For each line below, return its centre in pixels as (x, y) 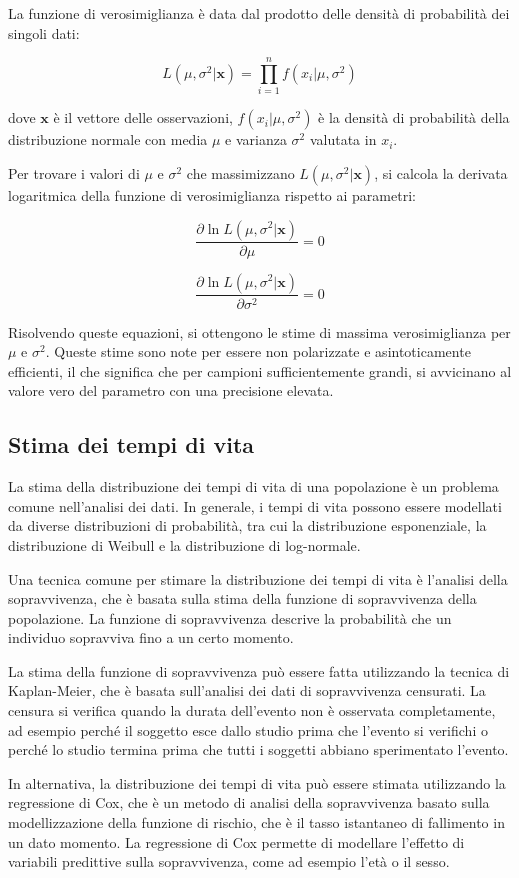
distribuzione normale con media (108, 139)
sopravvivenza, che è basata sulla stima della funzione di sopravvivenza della (242, 598)
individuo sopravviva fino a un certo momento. (151, 637)
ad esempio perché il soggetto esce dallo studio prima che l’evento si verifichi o (248, 729)
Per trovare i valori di (74, 172)
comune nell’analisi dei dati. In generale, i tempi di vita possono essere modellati (255, 505)
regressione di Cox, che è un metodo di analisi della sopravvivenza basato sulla (249, 802)
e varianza (256, 139)
